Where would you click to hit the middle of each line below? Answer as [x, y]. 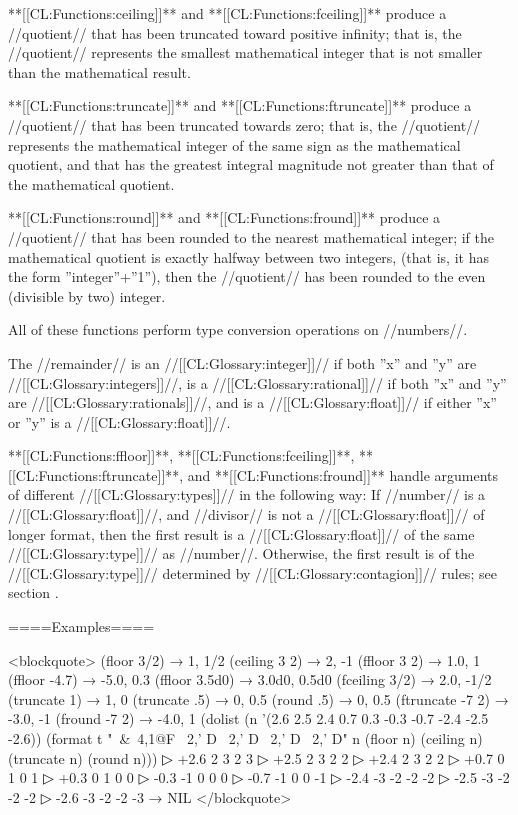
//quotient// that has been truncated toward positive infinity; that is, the [235, 32]
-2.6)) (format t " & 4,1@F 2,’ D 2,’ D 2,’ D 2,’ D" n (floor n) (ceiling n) [245, 738]
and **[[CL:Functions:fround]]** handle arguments [343, 474]
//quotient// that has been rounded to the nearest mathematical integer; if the [251, 236]
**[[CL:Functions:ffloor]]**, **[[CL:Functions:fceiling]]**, [181, 455]
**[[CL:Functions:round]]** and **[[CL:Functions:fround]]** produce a [224, 217]
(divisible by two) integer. [87, 295]
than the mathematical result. [99, 71]
